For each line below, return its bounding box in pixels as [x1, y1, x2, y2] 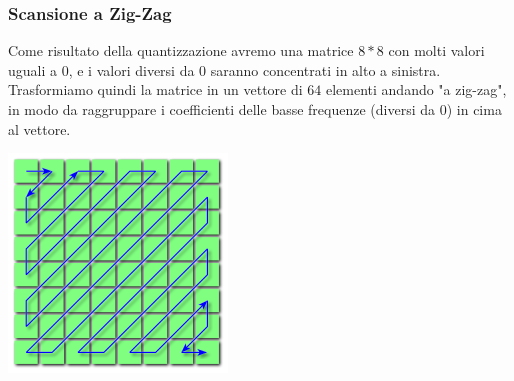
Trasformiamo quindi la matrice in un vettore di [8, 79, 303, 100]
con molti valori [388, 40, 485, 61]
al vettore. [8, 118, 71, 139]
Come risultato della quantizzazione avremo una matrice [8, 40, 354, 61]
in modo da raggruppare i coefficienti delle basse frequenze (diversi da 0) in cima [8, 99, 502, 119]
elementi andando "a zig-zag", [325, 79, 507, 100]
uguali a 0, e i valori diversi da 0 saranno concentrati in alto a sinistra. [8, 59, 441, 80]
